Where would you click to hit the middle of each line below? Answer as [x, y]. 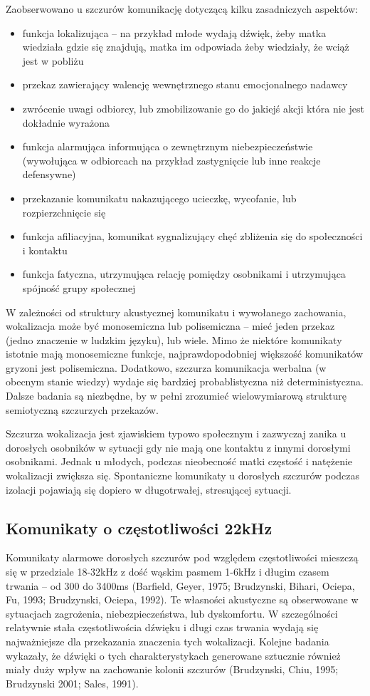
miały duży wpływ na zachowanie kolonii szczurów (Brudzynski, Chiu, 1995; [172, 669]
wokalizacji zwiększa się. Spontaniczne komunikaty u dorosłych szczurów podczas [183, 476]
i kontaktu [45, 250]
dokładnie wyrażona [66, 122]
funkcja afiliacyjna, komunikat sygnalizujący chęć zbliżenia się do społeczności [192, 236]
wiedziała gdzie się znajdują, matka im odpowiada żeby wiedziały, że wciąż [186, 47]
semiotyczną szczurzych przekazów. [82, 409]
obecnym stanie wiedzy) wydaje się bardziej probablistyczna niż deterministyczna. [185, 381]
